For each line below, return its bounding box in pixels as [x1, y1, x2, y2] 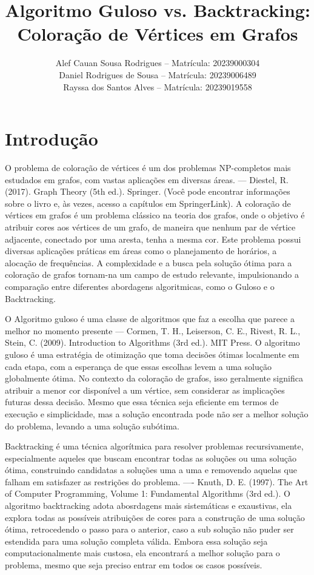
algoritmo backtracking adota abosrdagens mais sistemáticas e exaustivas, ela [5, 499, 292, 512]
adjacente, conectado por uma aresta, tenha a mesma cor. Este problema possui [5, 232, 301, 245]
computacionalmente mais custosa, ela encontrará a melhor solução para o [5, 546, 280, 559]
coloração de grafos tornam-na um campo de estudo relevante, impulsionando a [5, 268, 299, 281]
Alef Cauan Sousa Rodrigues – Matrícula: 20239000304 [55, 56, 260, 69]
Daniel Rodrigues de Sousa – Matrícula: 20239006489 [59, 68, 256, 81]
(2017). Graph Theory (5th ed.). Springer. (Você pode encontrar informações [5, 185, 290, 198]
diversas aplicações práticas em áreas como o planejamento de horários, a [5, 244, 277, 257]
